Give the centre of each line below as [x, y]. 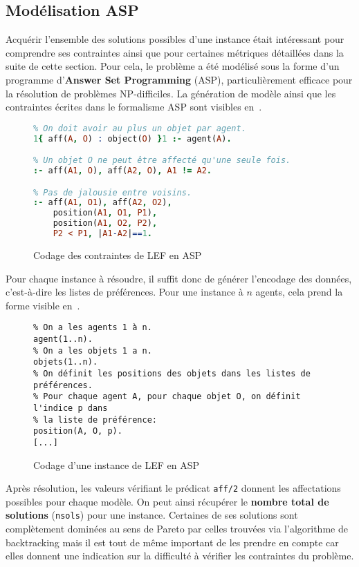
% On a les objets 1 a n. [93, 350]
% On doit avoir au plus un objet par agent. [140, 128]
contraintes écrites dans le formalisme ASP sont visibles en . [134, 107]
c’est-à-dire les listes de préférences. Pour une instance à [125, 292]
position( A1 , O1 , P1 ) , [105, 213]
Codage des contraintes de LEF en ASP [118, 254]
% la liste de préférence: [95, 420]
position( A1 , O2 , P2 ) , [105, 223]
